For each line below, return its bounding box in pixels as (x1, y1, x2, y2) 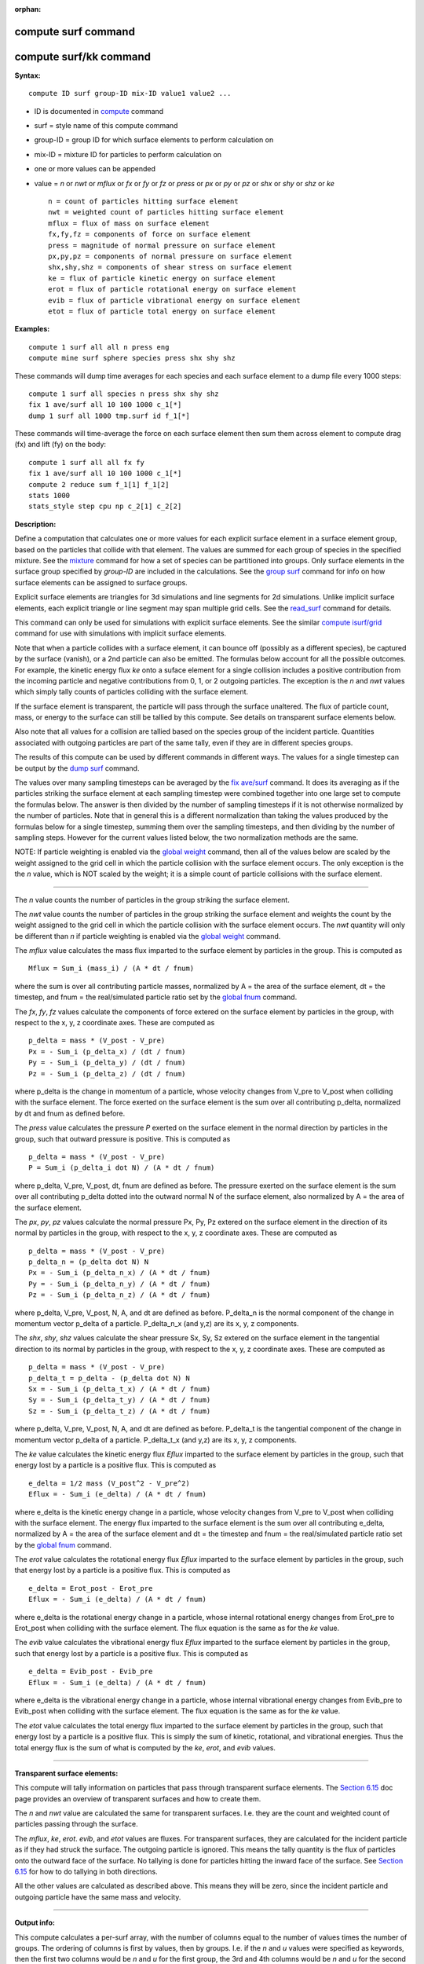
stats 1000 (28, 491, 71, 500)
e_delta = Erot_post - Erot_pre (28, 1584, 153, 1592)
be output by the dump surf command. (14, 763, 140, 773)
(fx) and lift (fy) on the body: (14, 440, 106, 449)
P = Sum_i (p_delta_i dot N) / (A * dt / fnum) (28, 1163, 215, 1172)
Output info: (14, 1918, 55, 1928)
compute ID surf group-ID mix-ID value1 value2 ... (28, 89, 232, 98)
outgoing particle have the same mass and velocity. (14, 1892, 181, 1901)
